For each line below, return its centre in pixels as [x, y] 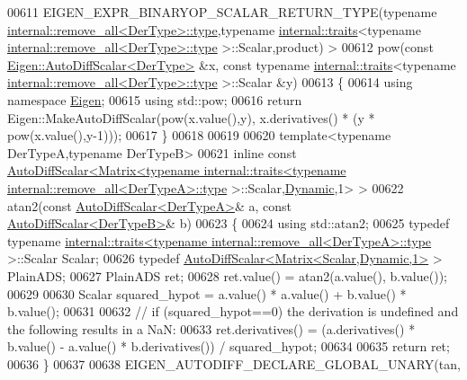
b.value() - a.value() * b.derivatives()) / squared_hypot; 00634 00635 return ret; [229, 346]
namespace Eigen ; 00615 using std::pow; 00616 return [155, 99]
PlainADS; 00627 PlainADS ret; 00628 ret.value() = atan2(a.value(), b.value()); [227, 275]
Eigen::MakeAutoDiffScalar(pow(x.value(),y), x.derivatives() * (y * [191, 117]
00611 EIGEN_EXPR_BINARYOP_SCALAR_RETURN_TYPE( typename [222, 12]
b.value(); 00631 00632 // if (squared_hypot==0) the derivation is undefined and [233, 311]
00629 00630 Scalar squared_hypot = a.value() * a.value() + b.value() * [207, 293]
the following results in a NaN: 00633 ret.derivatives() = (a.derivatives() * [211, 328]
